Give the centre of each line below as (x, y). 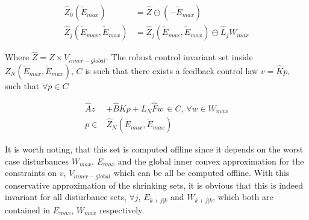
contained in (28, 209)
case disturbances (37, 161)
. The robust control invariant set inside (179, 57)
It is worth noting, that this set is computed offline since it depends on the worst (154, 149)
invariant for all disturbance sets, (66, 197)
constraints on (31, 173)
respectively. (122, 209)
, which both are (243, 197)
